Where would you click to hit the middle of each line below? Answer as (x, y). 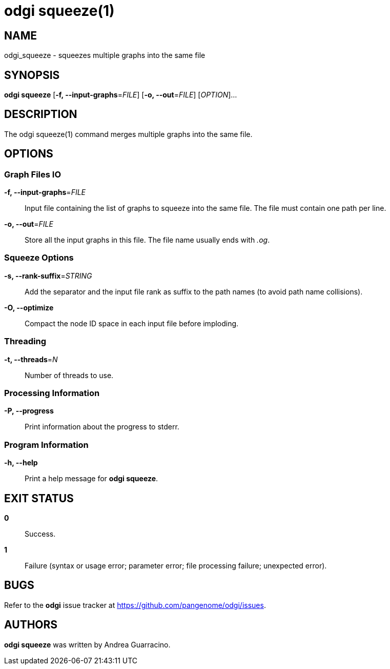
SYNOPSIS (32, 75)
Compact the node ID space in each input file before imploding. (132, 323)
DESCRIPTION (41, 114)
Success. (40, 534)
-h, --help (21, 463)
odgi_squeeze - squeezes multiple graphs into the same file (105, 55)
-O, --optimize (29, 307)
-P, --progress (29, 411)
